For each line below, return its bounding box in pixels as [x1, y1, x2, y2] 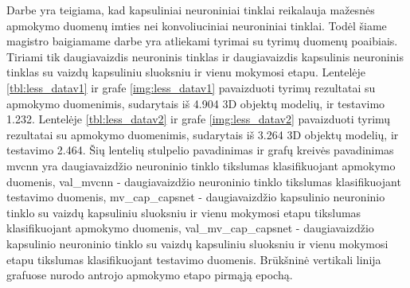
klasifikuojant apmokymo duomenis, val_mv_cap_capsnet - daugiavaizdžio [6, 220, 374, 236]
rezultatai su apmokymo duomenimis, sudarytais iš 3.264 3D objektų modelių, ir [6, 126, 399, 142]
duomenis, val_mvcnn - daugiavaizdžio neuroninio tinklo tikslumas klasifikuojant [6, 173, 401, 189]
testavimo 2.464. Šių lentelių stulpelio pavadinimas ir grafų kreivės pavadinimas [6, 142, 394, 158]
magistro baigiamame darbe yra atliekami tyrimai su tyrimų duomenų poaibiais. [6, 33, 398, 49]
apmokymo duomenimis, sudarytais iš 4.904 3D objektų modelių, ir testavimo [6, 95, 385, 111]
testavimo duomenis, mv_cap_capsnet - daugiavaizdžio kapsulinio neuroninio [6, 189, 385, 205]
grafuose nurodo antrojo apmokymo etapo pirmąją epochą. [6, 267, 293, 283]
